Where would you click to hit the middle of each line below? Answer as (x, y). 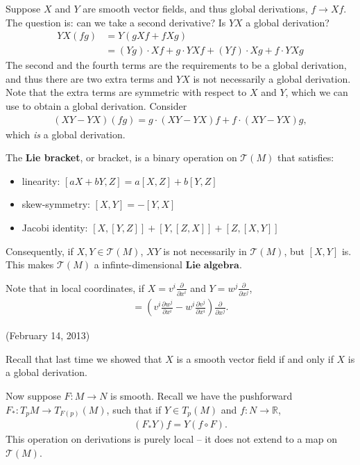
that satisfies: (306, 157)
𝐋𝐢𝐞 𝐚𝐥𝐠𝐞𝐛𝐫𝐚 (212, 266)
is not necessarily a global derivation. (272, 78)
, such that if (134, 409)
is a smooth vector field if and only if (255, 358)
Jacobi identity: (55, 228)
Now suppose (33, 395)
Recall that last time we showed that (84, 358)
